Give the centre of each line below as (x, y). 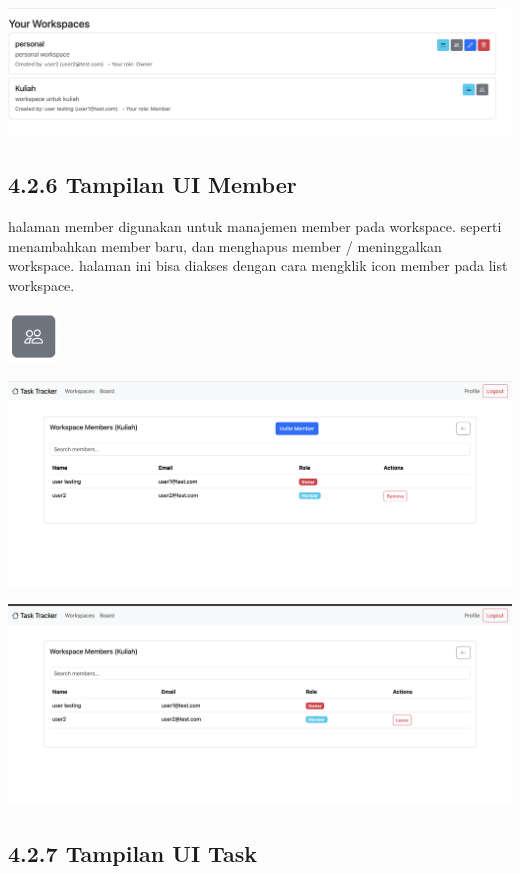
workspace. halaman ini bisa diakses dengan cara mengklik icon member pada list (258, 265)
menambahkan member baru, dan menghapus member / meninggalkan (225, 245)
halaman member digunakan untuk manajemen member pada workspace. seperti (255, 226)
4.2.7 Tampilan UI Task (132, 852)
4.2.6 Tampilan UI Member (152, 184)
